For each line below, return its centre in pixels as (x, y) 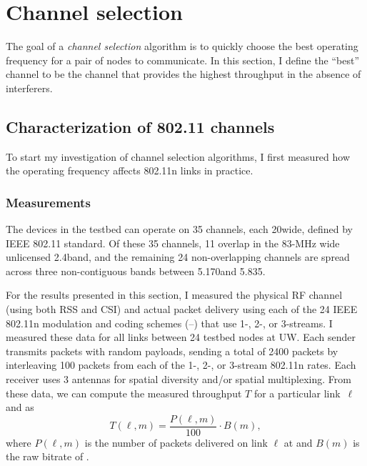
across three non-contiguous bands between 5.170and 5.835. (136, 271)
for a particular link (297, 393)
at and (298, 442)
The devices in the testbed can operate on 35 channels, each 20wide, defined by (179, 229)
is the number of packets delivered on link (176, 442)
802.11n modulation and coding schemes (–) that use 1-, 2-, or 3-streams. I (169, 323)
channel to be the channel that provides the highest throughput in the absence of (183, 74)
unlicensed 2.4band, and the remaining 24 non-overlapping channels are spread (178, 257)
